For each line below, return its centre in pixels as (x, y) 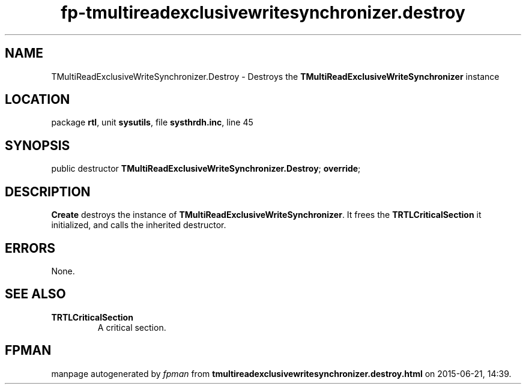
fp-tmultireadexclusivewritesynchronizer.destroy (263, 13)
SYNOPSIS (38, 145)
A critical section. (132, 327)
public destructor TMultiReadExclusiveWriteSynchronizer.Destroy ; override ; (206, 169)
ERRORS (30, 248)
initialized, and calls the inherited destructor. (139, 225)
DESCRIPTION (48, 191)
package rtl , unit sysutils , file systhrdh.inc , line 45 (152, 122)
